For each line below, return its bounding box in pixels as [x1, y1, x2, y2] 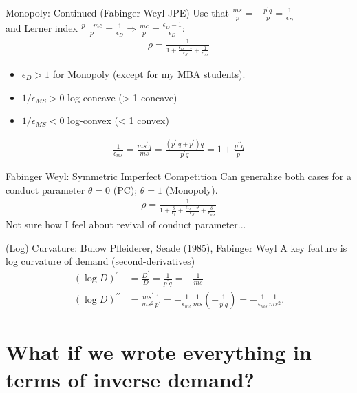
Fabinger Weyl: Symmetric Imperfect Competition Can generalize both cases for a [6, 169, 351, 183]
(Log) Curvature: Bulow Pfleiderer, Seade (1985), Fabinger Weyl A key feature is [6, 240, 347, 254]
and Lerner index [6, 21, 78, 35]
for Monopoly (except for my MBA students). [52, 67, 246, 81]
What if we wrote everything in [6, 338, 312, 366]
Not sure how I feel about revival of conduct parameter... [6, 217, 246, 232]
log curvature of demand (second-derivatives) [6, 254, 195, 268]
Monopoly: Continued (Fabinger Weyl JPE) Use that [6, 5, 229, 19]
